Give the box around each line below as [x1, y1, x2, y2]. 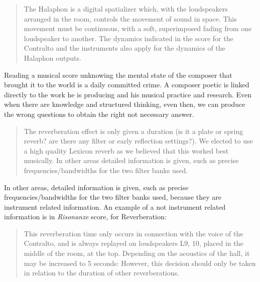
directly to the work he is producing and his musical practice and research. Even [4, 89, 252, 99]
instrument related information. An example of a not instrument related [4, 201, 226, 212]
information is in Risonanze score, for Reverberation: [4, 211, 167, 222]
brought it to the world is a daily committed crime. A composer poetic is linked [4, 79, 249, 90]
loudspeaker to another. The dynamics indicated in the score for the [24, 33, 233, 43]
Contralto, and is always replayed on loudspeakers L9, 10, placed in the [24, 238, 243, 248]
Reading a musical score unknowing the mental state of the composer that [4, 69, 232, 80]
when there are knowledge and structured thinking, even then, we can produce [4, 99, 245, 109]
